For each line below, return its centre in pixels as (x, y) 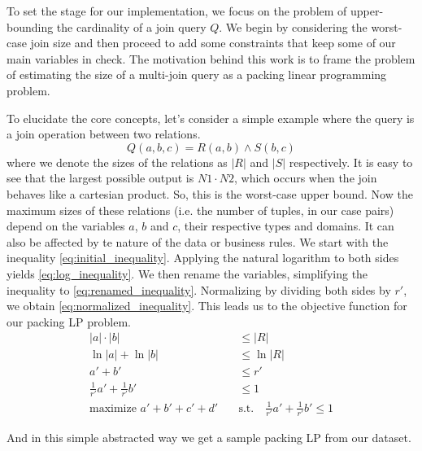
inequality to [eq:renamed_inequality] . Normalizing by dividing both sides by (199, 289)
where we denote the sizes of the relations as (117, 162)
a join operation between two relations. (104, 134)
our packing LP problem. (69, 321)
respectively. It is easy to (351, 162)
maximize (113, 408)
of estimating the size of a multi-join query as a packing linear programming (197, 74)
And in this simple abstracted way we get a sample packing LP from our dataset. (209, 438)
